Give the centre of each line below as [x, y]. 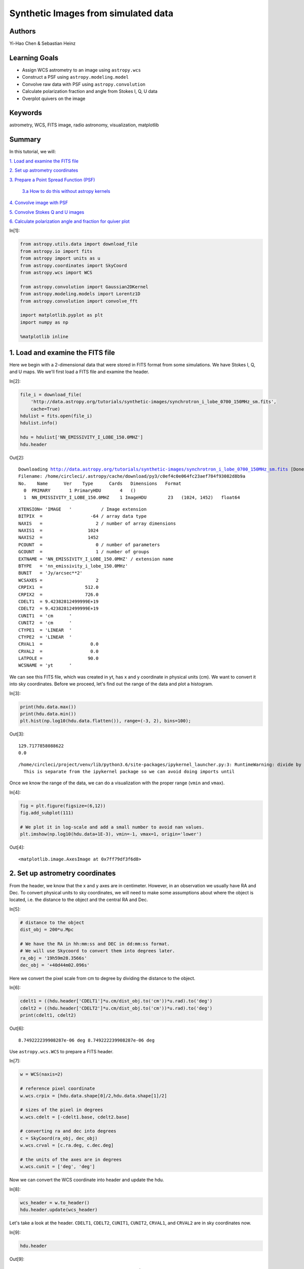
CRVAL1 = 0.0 [59, 644]
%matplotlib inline [44, 337]
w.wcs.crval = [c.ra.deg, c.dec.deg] [67, 1145]
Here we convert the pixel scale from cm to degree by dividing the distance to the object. [102, 978]
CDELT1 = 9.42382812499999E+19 [59, 601]
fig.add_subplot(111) [47, 813]
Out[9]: [17, 1259]
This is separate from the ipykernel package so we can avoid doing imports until [129, 771]
